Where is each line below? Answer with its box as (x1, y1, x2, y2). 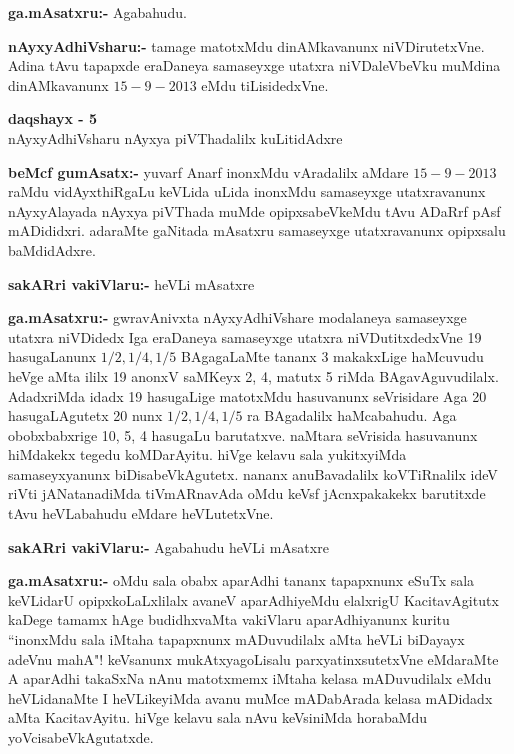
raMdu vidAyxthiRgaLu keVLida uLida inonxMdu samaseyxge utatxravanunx (8, 181, 486, 202)
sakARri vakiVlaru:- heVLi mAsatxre (8, 273, 255, 294)
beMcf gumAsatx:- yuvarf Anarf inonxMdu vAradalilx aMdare (8, 161, 409, 182)
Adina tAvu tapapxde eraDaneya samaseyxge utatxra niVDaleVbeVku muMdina (8, 55, 501, 76)
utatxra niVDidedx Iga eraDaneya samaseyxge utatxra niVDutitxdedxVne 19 (8, 326, 482, 347)
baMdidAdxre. (8, 239, 96, 260)
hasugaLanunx (8, 346, 97, 367)
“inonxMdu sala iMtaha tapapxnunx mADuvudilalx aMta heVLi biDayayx (8, 629, 465, 650)
